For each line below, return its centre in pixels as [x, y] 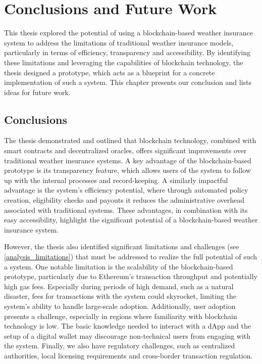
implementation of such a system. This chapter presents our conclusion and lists [128, 82]
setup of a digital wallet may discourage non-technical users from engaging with [127, 335]
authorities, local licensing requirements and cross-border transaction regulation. [128, 355]
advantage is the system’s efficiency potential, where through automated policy [126, 190]
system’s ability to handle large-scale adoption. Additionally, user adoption [120, 306]
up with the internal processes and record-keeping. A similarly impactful [116, 180]
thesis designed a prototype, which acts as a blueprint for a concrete [110, 72]
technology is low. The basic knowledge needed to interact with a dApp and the [128, 326]
